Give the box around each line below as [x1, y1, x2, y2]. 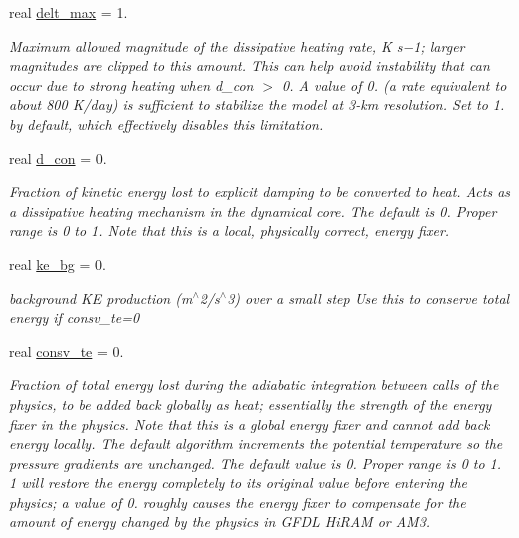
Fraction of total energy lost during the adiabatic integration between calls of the [9, 374, 499, 395]
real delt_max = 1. [9, 2, 128, 22]
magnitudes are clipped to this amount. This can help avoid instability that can [9, 55, 490, 76]
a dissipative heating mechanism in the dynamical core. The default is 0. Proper [9, 200, 497, 221]
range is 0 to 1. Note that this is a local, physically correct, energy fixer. [9, 220, 450, 241]
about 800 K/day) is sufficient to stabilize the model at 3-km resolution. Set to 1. [9, 94, 505, 115]
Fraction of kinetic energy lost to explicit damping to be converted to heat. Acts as [9, 181, 511, 202]
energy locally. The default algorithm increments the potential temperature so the [9, 433, 503, 454]
